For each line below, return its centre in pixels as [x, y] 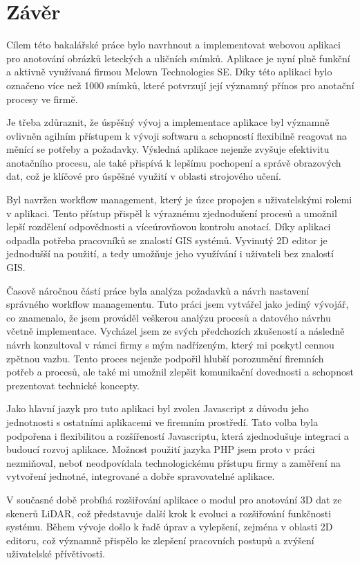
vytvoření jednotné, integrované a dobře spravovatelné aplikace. [141, 476]
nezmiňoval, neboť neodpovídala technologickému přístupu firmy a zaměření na [173, 462]
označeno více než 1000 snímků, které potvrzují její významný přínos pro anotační [180, 85]
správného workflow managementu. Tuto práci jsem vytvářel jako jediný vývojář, [178, 304]
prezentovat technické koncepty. [73, 385]
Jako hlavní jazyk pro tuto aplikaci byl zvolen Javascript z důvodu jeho [158, 408]
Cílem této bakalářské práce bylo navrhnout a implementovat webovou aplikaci [173, 45]
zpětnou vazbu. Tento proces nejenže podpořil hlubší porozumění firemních [165, 358]
